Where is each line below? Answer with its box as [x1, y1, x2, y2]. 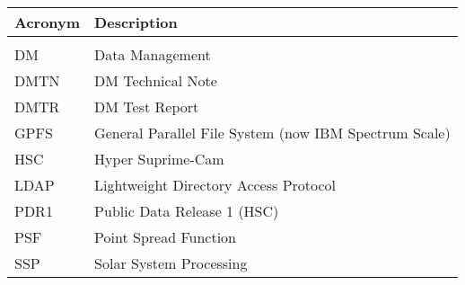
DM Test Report [94, 96, 199, 117]
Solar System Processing [94, 253, 248, 273]
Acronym [14, 12, 81, 32]
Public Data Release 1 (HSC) [94, 200, 279, 221]
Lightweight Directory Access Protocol [94, 174, 337, 195]
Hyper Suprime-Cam [94, 148, 224, 169]
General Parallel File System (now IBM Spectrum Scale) [94, 122, 451, 143]
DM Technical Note [94, 70, 217, 91]
